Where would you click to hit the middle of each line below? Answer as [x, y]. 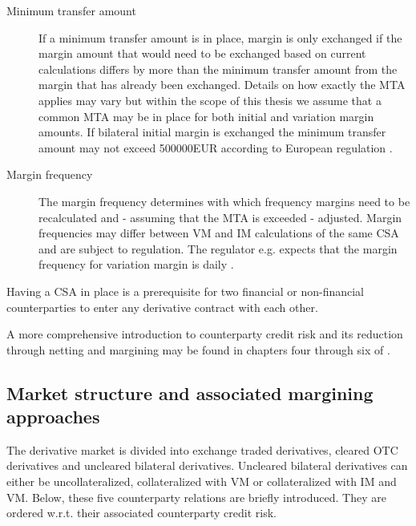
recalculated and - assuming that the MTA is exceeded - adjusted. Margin [220, 217]
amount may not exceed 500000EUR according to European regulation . [216, 147]
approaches [53, 417]
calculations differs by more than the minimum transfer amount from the [218, 69]
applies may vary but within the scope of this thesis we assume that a [210, 100]
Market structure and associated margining [190, 392]
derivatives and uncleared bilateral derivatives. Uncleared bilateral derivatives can [207, 465]
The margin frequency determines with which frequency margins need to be [224, 201]
